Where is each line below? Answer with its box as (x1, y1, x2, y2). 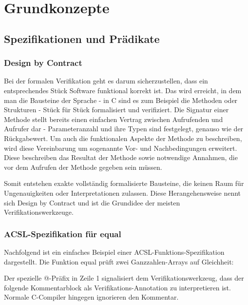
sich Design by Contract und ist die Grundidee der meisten (4, 197, 180, 207)
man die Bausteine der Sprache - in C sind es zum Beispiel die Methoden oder (4, 95, 238, 105)
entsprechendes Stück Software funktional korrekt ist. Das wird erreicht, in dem (4, 85, 242, 95)
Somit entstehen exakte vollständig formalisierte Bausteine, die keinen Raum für (4, 178, 244, 188)
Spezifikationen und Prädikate (4, 31, 160, 46)
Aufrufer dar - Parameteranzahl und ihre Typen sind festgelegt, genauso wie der (4, 123, 244, 134)
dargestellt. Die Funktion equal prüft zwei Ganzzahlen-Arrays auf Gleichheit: (4, 256, 234, 266)
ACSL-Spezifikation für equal (4, 227, 121, 240)
